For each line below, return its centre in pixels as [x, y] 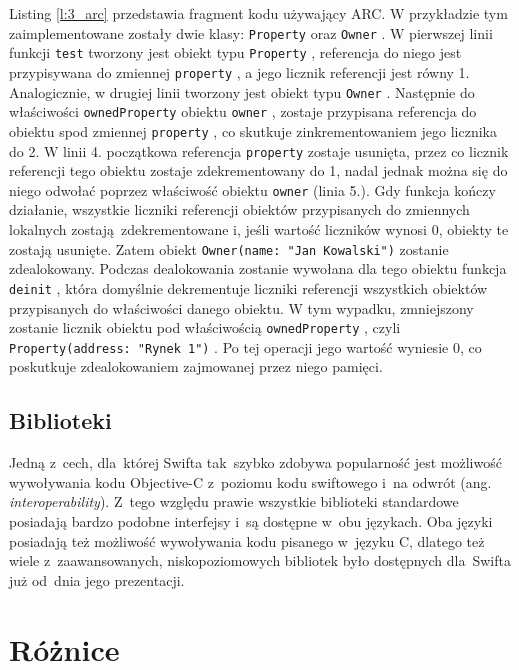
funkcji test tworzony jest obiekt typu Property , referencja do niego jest [235, 52]
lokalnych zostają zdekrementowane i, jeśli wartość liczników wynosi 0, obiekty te [259, 229]
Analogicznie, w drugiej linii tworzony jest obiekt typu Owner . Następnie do [242, 91]
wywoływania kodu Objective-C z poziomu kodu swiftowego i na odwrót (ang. [250, 481]
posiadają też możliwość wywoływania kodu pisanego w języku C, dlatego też [247, 540]
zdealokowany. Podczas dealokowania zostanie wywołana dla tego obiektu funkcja [258, 268]
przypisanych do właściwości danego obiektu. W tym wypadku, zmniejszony [241, 307]
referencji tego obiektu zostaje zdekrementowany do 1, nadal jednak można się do [258, 170]
